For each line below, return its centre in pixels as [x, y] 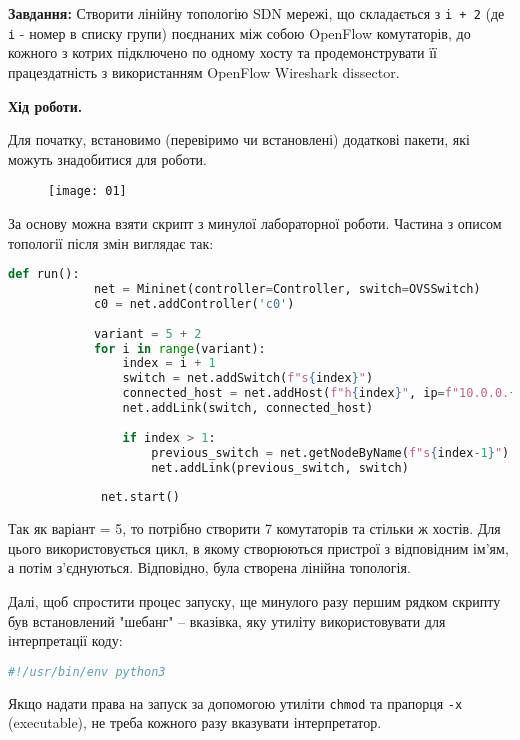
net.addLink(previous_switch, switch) [280, 467]
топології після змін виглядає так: [111, 242]
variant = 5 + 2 [147, 333]
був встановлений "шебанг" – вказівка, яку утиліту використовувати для [227, 620]
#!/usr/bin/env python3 [87, 671]
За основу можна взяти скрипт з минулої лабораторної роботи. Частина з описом [255, 222]
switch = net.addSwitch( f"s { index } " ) [248, 378]
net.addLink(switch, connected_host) [248, 408]
